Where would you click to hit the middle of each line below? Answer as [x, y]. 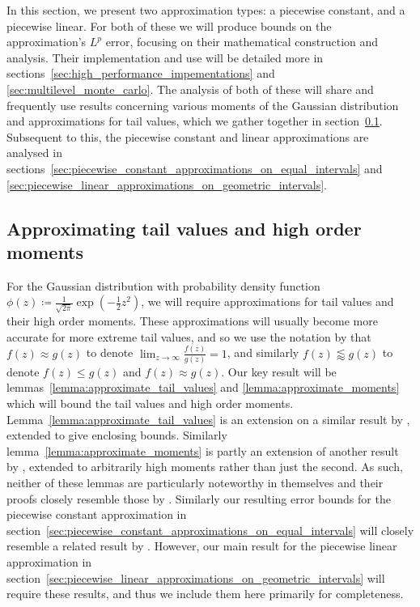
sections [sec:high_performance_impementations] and [141, 73]
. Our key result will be [279, 371]
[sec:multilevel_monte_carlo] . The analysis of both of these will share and [190, 89]
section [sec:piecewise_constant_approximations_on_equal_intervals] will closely [210, 530]
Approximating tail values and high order [184, 228]
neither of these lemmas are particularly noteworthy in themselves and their [195, 482]
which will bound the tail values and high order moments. [150, 403]
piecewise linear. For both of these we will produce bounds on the [169, 25]
